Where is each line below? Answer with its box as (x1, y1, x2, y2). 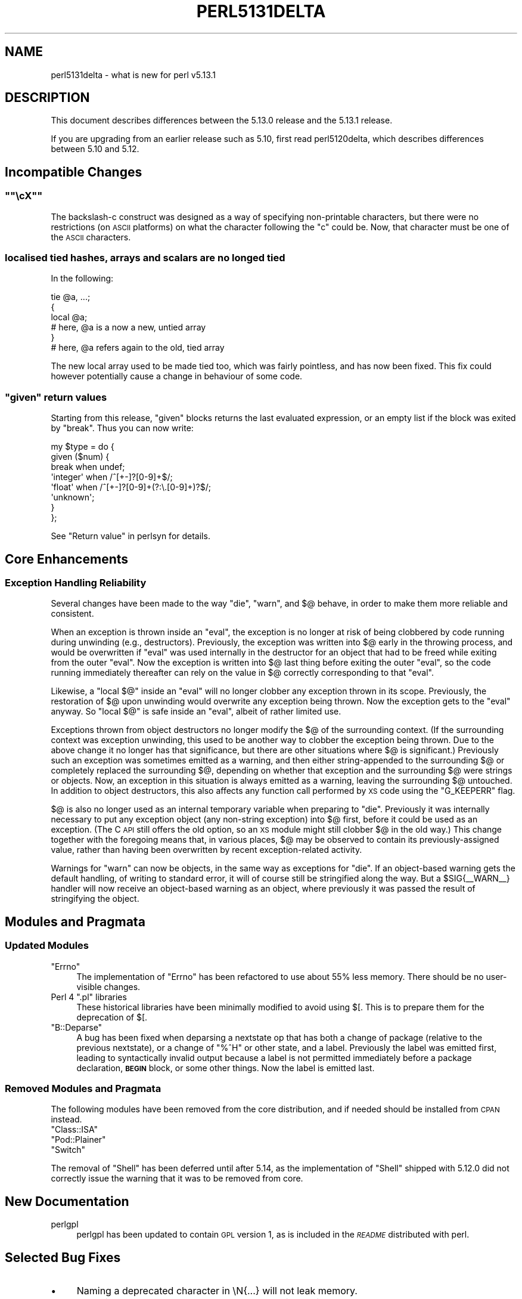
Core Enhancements (5, 551, 129, 567)
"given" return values (5, 391, 107, 403)
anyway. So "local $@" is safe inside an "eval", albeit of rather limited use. (51, 706, 341, 717)
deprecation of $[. (76, 1012, 148, 1022)
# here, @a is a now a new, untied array (51, 322, 206, 333)
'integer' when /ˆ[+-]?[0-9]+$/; (51, 472, 173, 483)
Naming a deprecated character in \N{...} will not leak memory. (76, 1285, 358, 1297)
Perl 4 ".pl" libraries (51, 991, 127, 1002)
